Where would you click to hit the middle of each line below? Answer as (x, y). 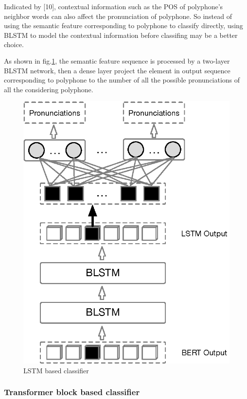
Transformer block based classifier (72, 392)
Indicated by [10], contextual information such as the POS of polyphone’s (114, 6)
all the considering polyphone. (49, 89)
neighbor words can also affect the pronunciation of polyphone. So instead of (118, 16)
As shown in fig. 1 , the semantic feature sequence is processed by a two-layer (117, 60)
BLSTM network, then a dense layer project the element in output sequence (117, 70)
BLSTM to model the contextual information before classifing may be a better (121, 35)
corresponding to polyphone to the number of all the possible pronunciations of (122, 80)
